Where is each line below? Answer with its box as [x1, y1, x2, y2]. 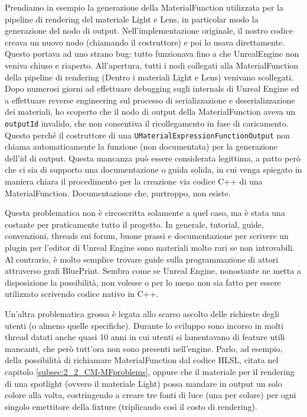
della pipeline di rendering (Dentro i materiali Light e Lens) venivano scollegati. [5, 70, 293, 83]
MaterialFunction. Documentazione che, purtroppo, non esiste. [5, 186, 231, 199]
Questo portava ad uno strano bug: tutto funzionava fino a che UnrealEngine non [5, 47, 299, 60]
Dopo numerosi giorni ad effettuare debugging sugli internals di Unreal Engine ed [5, 82, 299, 95]
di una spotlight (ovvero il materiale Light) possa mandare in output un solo [5, 377, 282, 389]
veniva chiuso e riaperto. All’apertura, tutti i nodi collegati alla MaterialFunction [5, 59, 299, 71]
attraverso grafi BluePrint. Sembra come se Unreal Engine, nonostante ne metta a [5, 264, 301, 277]
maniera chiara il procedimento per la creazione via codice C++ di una [5, 175, 263, 188]
